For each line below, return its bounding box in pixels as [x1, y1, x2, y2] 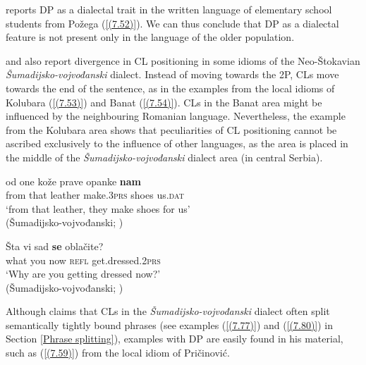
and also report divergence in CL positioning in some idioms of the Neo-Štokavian [6, 53, 360, 68]
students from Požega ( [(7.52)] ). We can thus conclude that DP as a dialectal [6, 16, 339, 30]
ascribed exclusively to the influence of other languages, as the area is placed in [6, 136, 348, 151]
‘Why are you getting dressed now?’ [6, 266, 161, 281]
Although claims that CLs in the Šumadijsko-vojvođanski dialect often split [6, 304, 330, 318]
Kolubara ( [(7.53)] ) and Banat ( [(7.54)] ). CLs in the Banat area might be [6, 94, 322, 109]
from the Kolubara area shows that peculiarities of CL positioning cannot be [6, 122, 337, 137]
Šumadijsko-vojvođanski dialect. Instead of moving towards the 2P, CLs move [6, 67, 339, 82]
